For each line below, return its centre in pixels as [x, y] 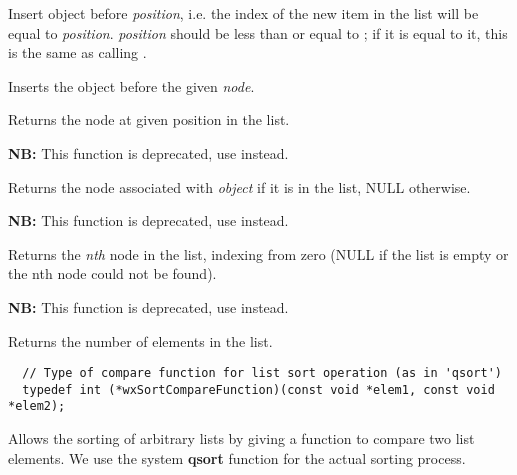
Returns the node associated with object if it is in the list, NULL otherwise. [239, 186]
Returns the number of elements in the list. [140, 340]
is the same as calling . [77, 52]
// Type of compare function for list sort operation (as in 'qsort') [262, 373]
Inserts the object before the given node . [131, 85]
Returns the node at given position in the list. [149, 119]
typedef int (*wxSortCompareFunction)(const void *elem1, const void [258, 389]
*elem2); [37, 406]
